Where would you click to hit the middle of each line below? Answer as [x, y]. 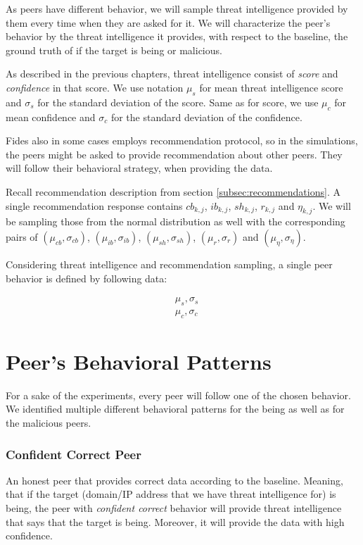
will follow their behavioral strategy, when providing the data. [139, 168]
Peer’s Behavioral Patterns [139, 361]
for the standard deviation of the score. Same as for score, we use [178, 102]
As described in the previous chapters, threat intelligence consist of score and [172, 74]
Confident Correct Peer [74, 454]
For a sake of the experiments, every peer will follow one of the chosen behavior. [178, 395]
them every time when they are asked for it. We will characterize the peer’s [168, 22]
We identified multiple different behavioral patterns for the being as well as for [175, 409]
